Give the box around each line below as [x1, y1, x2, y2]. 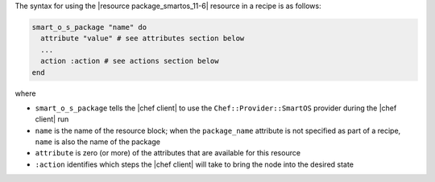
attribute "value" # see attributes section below [40, 34, 245, 43]
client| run [35, 114, 69, 124]
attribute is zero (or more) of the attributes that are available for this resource [35, 148, 301, 158]
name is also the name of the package [35, 137, 161, 147]
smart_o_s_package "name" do [31, 23, 147, 31]
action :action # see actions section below [40, 56, 219, 66]
